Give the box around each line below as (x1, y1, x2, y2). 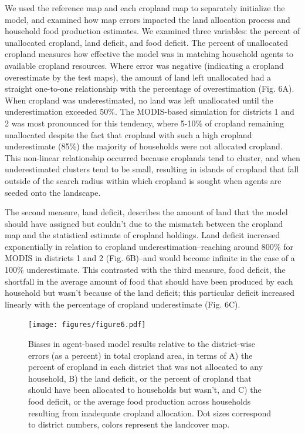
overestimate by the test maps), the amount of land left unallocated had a (5, 71, 272, 83)
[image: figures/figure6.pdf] (28, 321, 146, 329)
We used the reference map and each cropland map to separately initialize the (5, 2, 285, 14)
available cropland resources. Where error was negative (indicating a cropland (5, 59, 284, 71)
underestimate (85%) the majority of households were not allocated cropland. (5, 140, 283, 152)
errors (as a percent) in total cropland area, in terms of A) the (28, 349, 253, 361)
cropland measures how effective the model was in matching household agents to (5, 48, 293, 60)
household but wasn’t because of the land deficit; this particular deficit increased (5, 286, 295, 299)
